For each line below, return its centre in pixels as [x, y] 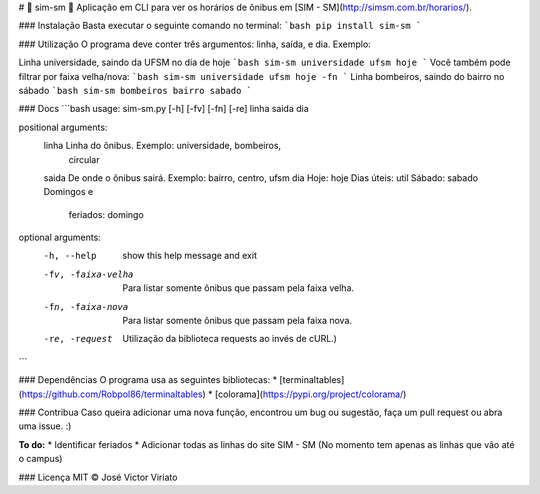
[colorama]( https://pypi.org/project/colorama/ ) [311, 394]
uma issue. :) [45, 426]
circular [84, 159]
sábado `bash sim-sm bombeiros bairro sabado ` [135, 90]
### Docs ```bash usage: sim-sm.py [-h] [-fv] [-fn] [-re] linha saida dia [163, 109]
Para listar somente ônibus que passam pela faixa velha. [238, 288]
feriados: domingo [106, 214]
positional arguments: [63, 127]
